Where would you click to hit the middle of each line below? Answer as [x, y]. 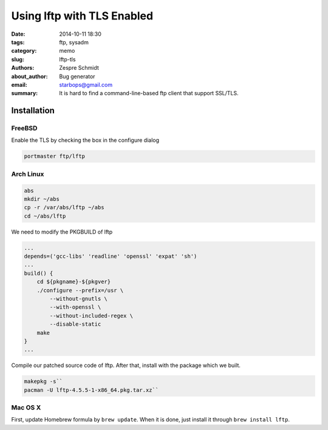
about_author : [29, 76]
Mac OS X [26, 408]
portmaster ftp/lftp [54, 156]
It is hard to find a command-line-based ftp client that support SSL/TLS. [149, 93]
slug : [18, 59]
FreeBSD [24, 129]
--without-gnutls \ [78, 299]
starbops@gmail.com [86, 84]
